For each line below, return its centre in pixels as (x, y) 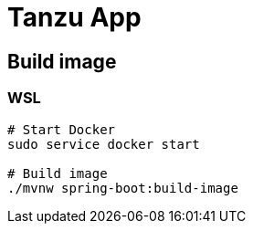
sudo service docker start (104, 144)
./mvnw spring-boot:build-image (123, 188)
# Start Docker (62, 129)
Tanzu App (74, 17)
